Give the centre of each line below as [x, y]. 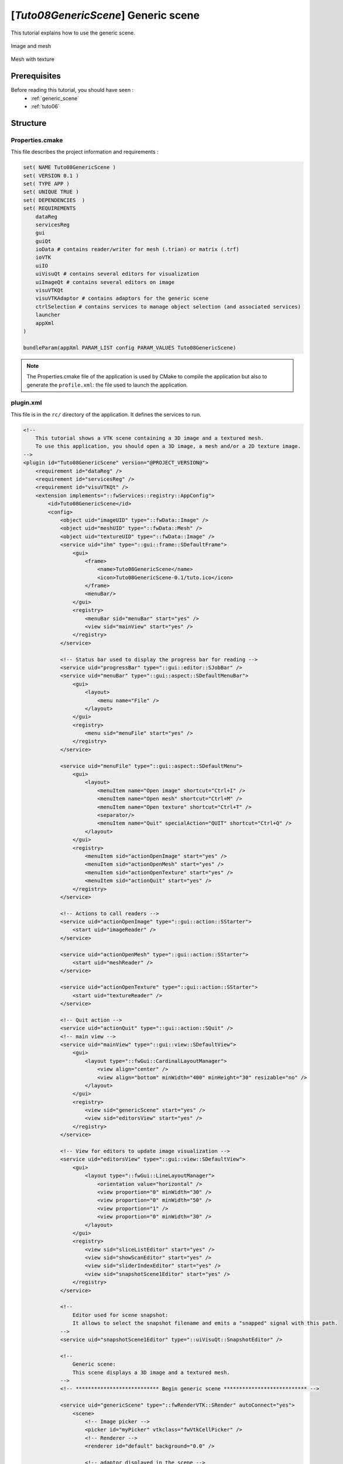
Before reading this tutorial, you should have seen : [72, 90]
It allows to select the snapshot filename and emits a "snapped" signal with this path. [205, 1323]
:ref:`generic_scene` [55, 98]
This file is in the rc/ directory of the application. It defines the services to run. [106, 414]
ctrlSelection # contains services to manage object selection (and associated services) [168, 307]
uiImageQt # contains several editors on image [105, 282]
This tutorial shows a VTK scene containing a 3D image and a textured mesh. [150, 438]
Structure [29, 123]
